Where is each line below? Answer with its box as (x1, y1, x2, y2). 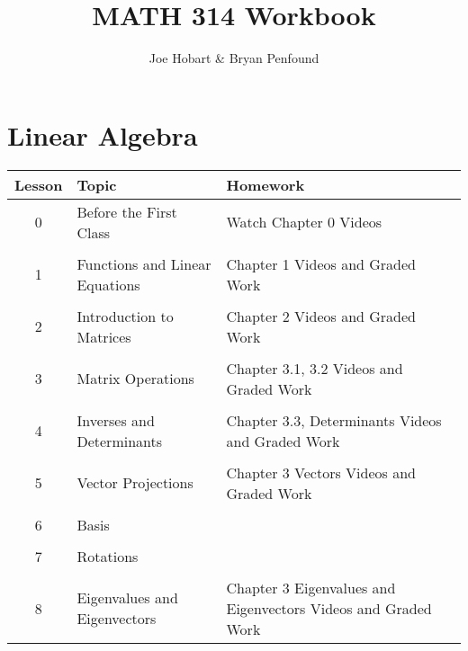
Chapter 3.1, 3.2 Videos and (226, 357, 403, 379)
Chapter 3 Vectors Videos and (226, 461, 416, 483)
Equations (76, 273, 140, 295)
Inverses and (76, 409, 155, 431)
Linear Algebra (7, 116, 198, 153)
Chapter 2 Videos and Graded (226, 305, 417, 326)
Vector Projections (76, 472, 193, 494)
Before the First (76, 201, 177, 222)
